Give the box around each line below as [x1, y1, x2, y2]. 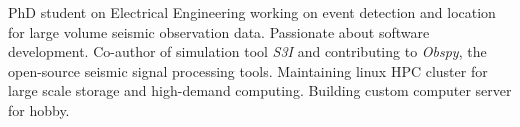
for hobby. [8, 99, 70, 120]
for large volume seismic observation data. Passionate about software [8, 21, 430, 42]
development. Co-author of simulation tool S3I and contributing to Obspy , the [8, 41, 487, 62]
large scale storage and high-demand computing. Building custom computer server [8, 80, 512, 101]
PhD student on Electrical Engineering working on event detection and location [8, 2, 496, 22]
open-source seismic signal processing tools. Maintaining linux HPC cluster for [8, 60, 488, 81]
